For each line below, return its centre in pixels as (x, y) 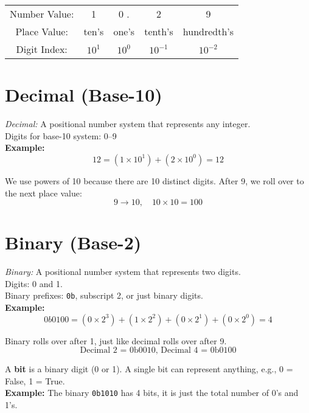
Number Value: (42, 14)
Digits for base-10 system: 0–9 (61, 135)
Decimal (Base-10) (84, 95)
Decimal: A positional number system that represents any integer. (128, 124)
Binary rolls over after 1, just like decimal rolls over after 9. (116, 340)
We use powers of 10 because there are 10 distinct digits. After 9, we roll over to (154, 180)
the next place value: (43, 193)
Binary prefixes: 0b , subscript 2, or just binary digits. (104, 295)
